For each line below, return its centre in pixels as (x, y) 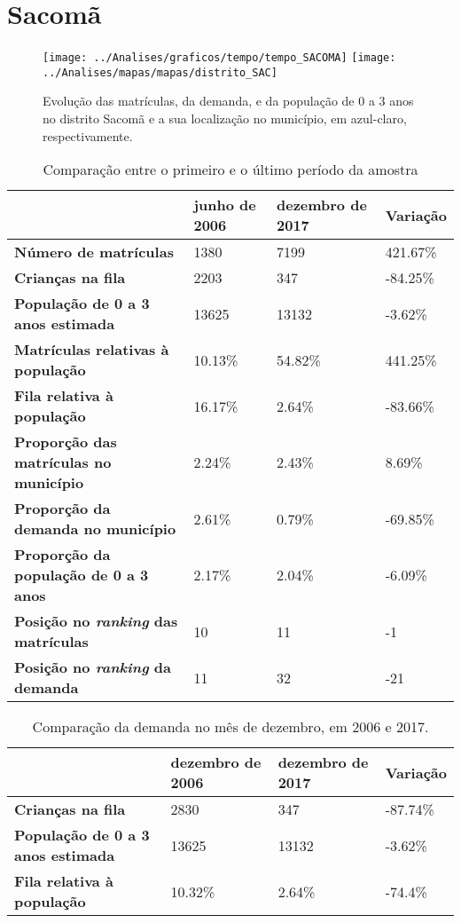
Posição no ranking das (96, 621)
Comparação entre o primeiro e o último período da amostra (230, 170)
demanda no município (95, 529)
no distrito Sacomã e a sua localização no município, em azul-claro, (225, 118)
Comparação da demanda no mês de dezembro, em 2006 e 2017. (230, 727)
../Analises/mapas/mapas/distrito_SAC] (160, 72)
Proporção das (66, 442)
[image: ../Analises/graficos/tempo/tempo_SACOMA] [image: (219, 58)
